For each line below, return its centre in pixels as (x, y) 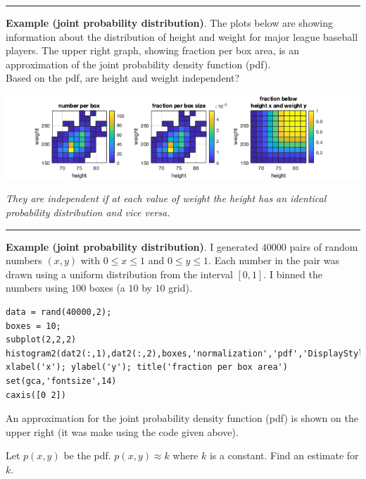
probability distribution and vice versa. (88, 212)
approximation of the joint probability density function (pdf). (138, 64)
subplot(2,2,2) (41, 340)
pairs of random (324, 246)
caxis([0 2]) (36, 395)
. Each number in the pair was (274, 260)
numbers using (37, 288)
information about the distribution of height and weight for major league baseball (182, 36)
